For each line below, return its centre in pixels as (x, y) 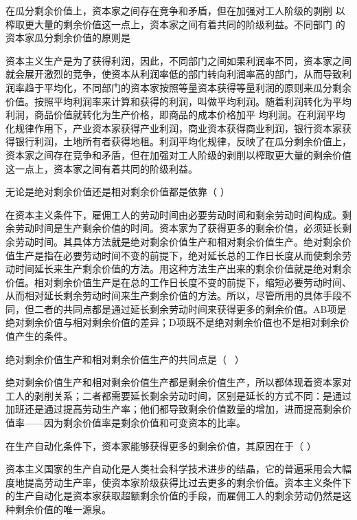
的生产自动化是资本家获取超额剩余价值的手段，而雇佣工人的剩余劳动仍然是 (174, 496)
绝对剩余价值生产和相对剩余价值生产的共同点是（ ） (125, 359)
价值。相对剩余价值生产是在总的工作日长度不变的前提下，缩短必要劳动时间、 (178, 282)
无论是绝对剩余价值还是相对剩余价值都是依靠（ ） (118, 192)
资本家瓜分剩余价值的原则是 (68, 37)
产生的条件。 (44, 336)
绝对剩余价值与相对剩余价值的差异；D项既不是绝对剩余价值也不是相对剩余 (173, 322)
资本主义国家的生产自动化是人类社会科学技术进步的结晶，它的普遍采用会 (169, 469)
